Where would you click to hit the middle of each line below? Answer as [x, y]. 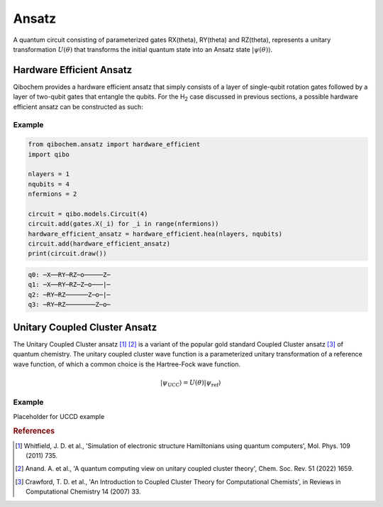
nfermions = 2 [52, 194]
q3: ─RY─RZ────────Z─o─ [70, 305]
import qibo [49, 154]
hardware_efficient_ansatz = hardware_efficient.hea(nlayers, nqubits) [155, 234]
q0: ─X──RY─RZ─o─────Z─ [70, 275]
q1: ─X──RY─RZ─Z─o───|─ [70, 285]
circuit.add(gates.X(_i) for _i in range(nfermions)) [123, 224]
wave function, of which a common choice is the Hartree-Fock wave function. [127, 364]
